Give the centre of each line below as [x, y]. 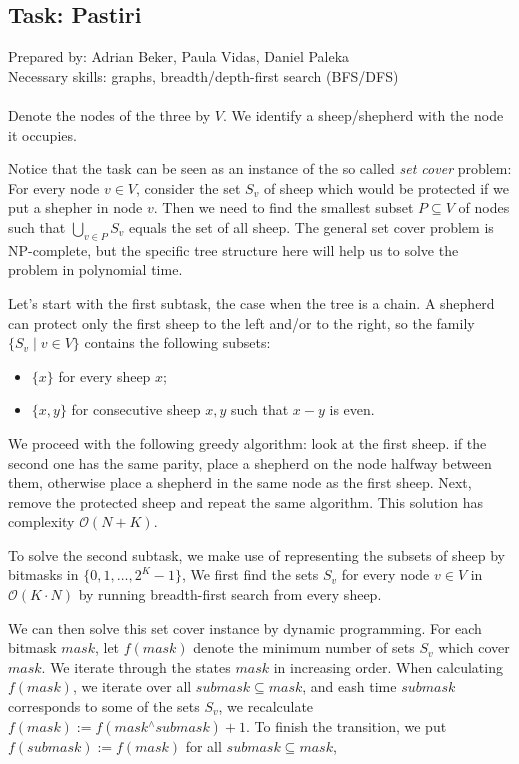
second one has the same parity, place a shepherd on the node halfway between [250, 462]
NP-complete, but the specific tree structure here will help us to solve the [233, 249]
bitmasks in [43, 574]
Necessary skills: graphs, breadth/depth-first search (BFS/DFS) [203, 75]
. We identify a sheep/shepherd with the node [363, 114]
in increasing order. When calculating [388, 666]
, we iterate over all [132, 686]
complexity [41, 521]
